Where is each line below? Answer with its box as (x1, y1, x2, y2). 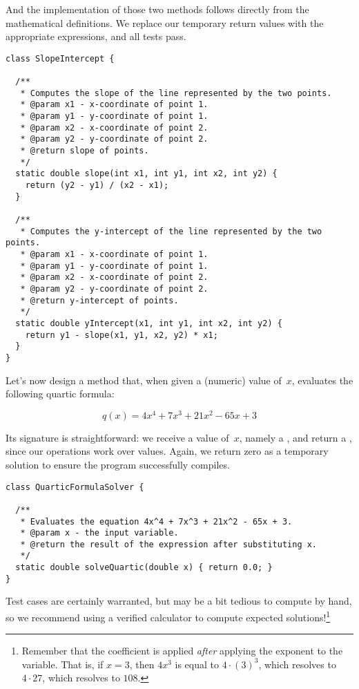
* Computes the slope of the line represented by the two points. (20, 88, 332, 98)
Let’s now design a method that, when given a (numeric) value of (6, 372, 282, 387)
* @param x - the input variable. (20, 528, 179, 538)
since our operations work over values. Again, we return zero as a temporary (6, 444, 329, 458)
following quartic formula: (6, 386, 115, 401)
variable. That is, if (21, 657, 104, 671)
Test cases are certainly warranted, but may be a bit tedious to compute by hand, (6, 594, 352, 608)
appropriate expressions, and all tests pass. (6, 29, 186, 44)
